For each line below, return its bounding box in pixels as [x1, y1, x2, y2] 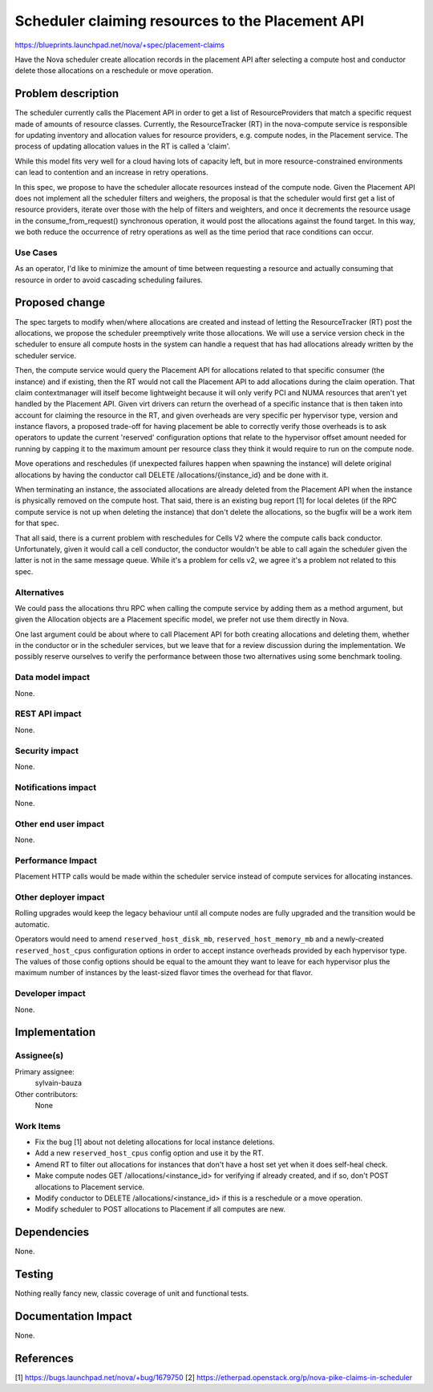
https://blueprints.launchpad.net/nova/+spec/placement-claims [14, 40, 225, 50]
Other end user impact [14, 818, 104, 829]
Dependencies [14, 1225, 90, 1239]
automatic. [14, 919, 51, 929]
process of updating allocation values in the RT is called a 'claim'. [14, 141, 231, 152]
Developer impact [14, 988, 86, 999]
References [14, 1351, 74, 1365]
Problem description [14, 87, 119, 100]
